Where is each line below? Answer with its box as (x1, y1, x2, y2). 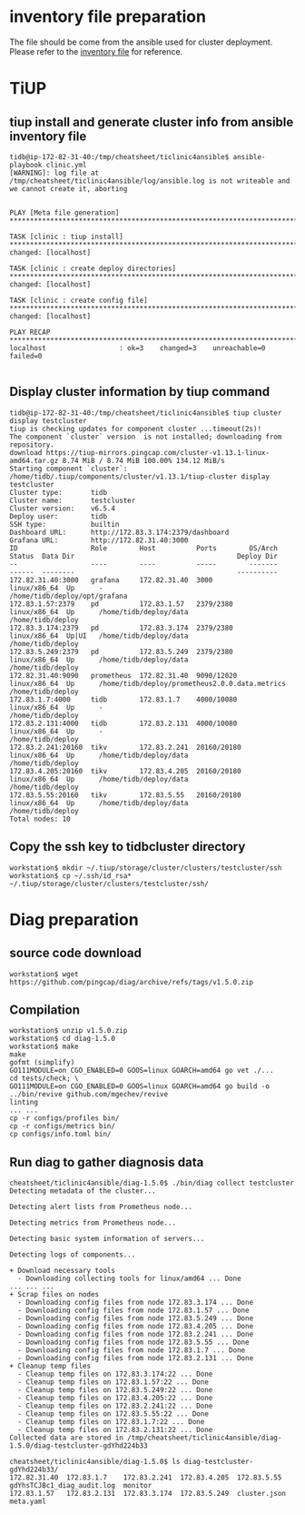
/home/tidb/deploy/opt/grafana (9, 591, 128, 601)
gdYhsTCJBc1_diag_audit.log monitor (9, 1481, 152, 1490)
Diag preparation (9, 909, 139, 930)
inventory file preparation (9, 6, 207, 27)
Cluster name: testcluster (9, 496, 136, 505)
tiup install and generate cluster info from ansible (9, 114, 294, 129)
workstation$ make (9, 1042, 79, 1052)
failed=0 (9, 351, 43, 360)
